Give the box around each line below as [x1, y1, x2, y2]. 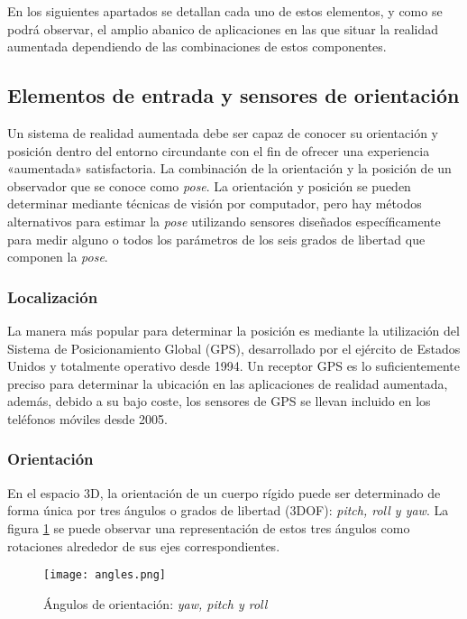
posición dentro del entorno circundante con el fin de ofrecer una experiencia [7, 141, 430, 160]
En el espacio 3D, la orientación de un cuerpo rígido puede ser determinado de [7, 483, 441, 502]
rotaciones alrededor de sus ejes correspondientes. [7, 536, 280, 555]
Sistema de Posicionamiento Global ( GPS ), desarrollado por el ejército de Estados [7, 338, 461, 357]
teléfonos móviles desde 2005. [7, 409, 168, 428]
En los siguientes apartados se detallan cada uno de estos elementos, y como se [7, 2, 443, 20]
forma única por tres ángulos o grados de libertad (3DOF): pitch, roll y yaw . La [7, 501, 449, 520]
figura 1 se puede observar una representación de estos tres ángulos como [7, 518, 410, 537]
